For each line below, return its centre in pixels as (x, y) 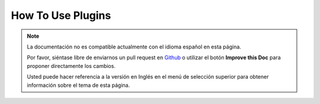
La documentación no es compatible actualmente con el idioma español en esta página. (134, 47)
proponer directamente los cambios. (71, 66)
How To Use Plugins (61, 15)
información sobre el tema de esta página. (79, 85)
